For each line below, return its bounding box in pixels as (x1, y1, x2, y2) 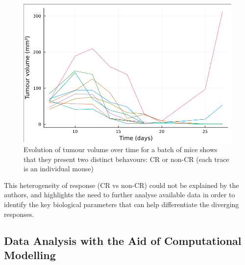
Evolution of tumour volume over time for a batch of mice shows (24, 144, 218, 155)
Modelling (4, 247, 56, 263)
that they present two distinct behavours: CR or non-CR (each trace (24, 154, 229, 164)
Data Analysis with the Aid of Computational (4, 233, 242, 248)
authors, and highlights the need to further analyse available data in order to (4, 189, 235, 200)
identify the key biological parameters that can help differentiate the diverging (4, 199, 239, 210)
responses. (4, 209, 34, 219)
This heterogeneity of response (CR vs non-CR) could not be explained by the (4, 180, 239, 190)
